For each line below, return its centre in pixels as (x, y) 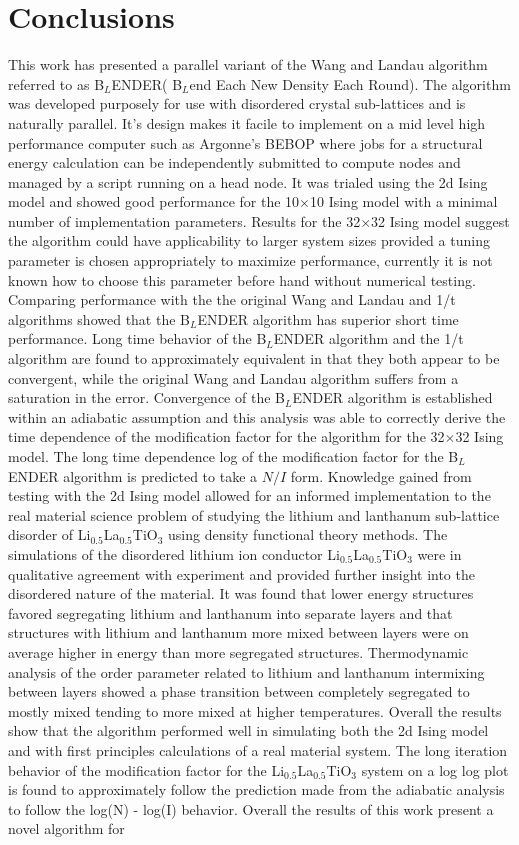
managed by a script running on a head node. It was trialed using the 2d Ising (248, 181)
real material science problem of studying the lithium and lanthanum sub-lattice (254, 514)
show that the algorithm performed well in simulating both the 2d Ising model (248, 730)
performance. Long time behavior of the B (137, 338)
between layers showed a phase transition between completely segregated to (239, 691)
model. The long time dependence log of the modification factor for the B (233, 456)
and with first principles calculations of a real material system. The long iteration (258, 749)
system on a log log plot (435, 769)
